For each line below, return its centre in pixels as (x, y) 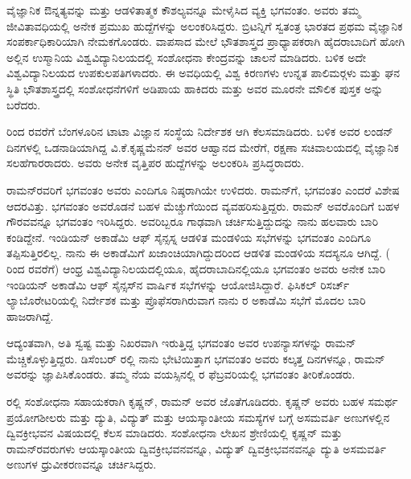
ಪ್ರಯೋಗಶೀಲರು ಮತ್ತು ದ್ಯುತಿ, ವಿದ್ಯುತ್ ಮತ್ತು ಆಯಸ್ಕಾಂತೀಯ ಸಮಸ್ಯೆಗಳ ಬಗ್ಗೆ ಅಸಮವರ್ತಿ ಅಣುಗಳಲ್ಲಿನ (198, 417)
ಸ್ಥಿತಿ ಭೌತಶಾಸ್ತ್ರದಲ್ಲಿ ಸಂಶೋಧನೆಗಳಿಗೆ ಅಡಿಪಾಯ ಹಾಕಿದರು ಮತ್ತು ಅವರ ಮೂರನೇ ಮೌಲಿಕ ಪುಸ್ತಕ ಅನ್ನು (195, 88)
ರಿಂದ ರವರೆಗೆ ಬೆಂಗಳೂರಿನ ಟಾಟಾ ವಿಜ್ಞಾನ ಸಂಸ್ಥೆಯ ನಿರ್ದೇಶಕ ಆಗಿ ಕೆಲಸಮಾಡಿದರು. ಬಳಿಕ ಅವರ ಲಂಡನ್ (200, 131)
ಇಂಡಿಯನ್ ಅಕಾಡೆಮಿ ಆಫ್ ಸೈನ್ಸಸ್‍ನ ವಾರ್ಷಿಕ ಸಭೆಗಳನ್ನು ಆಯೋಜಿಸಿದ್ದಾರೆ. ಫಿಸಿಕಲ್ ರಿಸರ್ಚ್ (178, 284)
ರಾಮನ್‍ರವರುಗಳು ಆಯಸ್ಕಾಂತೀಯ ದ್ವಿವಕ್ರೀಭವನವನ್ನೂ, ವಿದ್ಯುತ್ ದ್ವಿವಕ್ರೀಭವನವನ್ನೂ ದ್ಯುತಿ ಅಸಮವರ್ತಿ (196, 448)
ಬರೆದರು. (24, 104)
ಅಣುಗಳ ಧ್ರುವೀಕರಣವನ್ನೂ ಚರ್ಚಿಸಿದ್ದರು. (82, 464)
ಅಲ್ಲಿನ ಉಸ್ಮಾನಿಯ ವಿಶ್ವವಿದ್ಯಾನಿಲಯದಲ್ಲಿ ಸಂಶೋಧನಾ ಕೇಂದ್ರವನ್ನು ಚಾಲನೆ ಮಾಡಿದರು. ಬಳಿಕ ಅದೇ (187, 57)
